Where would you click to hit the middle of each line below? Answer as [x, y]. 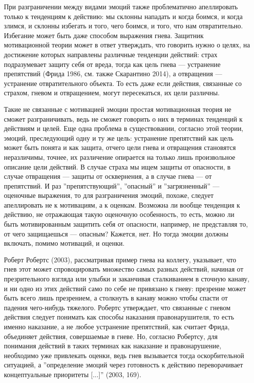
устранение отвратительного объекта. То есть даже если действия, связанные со [123, 83]
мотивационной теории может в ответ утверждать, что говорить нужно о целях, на [127, 45]
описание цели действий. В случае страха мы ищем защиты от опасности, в [117, 166]
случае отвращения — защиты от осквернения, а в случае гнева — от [108, 176]
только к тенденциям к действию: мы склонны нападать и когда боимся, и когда [123, 16]
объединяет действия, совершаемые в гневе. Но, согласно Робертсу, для [111, 336]
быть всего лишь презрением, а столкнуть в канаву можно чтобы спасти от [116, 298]
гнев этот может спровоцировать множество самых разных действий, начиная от [124, 269]
